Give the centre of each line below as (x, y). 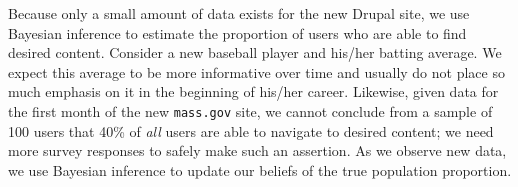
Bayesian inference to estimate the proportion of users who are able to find (237, 32)
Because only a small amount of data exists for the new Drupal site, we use (239, 13)
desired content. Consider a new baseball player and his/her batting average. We (255, 52)
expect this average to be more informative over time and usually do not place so (256, 71)
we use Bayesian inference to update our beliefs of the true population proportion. (260, 169)
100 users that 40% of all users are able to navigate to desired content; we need (251, 130)
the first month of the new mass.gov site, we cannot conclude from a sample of (250, 110)
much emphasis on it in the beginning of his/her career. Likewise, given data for (253, 91)
